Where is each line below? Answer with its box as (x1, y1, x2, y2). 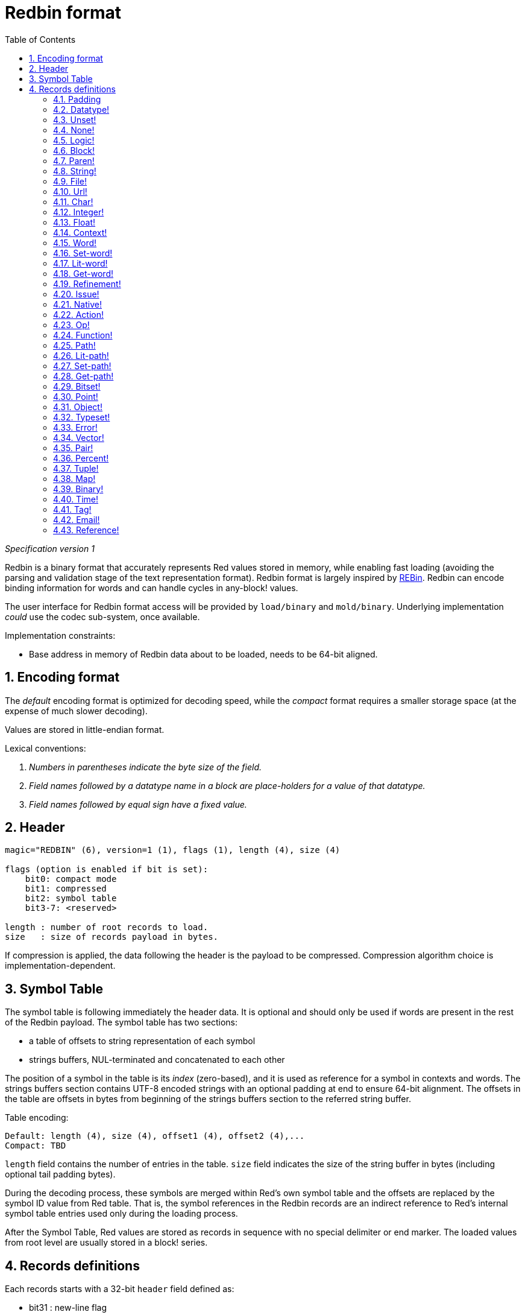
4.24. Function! (53, 329, 113, 340)
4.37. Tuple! (53, 463, 99, 474)
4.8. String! (53, 165, 96, 176)
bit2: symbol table (25, 893, 117, 904)
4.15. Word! (53, 237, 97, 248)
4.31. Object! (53, 401, 102, 412)
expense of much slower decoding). (5, 705, 148, 716)
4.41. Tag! (53, 504, 92, 515)
